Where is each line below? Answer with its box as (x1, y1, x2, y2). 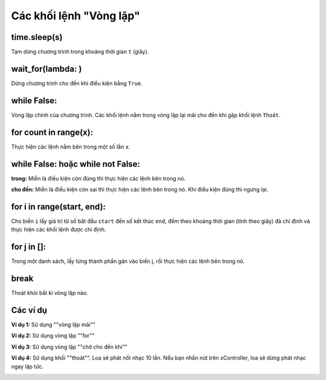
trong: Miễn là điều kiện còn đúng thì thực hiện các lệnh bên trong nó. (11, 175, 186, 182)
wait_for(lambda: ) (11, 63, 82, 74)
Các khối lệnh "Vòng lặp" (11, 9, 140, 22)
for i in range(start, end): (11, 201, 106, 211)
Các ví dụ (11, 305, 48, 315)
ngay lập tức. (11, 362, 44, 370)
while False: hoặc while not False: (11, 159, 141, 169)
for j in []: (11, 242, 46, 252)
